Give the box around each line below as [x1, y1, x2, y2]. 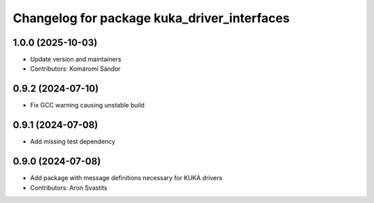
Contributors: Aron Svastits [30, 184, 107, 192]
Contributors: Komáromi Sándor [30, 64, 121, 73]
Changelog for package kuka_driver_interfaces [12, 10, 290, 26]
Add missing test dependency [30, 137, 116, 145]
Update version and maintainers [30, 55, 121, 64]
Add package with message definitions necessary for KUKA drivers [30, 174, 223, 182]
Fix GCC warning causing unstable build [30, 101, 145, 109]
